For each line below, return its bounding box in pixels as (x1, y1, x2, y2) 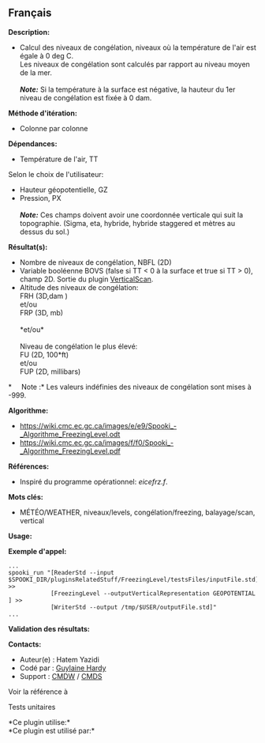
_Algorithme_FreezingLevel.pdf (19, 446, 121, 455)
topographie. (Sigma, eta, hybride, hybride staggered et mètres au (19, 218, 235, 228)
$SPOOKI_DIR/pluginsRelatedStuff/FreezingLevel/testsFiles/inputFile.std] (8, 575, 259, 583)
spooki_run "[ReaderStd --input (8, 568, 114, 576)
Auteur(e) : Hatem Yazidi (19, 654, 100, 664)
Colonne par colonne (19, 123, 88, 133)
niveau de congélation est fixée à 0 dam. (19, 92, 152, 102)
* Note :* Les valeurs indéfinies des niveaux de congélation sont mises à (8, 382, 252, 391)
